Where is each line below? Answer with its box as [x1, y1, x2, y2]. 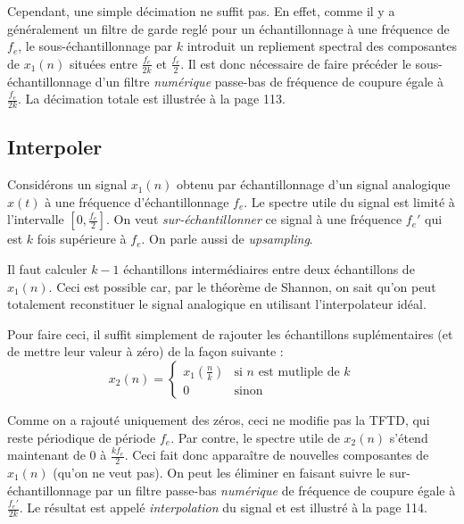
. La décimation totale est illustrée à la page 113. [18, 89, 286, 108]
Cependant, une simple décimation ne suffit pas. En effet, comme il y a [7, 2, 395, 20]
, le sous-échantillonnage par [18, 37, 173, 55]
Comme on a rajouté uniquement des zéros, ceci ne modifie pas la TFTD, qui [7, 410, 430, 428]
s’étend [389, 428, 428, 446]
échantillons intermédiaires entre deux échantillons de [123, 260, 415, 279]
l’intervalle [7, 210, 64, 229]
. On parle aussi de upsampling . [141, 229, 313, 248]
